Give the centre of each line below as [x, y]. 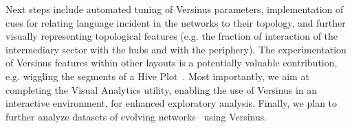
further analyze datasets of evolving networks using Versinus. [136, 116]
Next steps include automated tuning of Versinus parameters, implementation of [175, 9]
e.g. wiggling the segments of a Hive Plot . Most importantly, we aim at [157, 76]
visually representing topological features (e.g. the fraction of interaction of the [172, 36]
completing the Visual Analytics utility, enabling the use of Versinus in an [162, 89]
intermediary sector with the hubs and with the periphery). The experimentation [176, 49]
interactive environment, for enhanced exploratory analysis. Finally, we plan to [172, 103]
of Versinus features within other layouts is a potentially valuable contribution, [172, 63]
